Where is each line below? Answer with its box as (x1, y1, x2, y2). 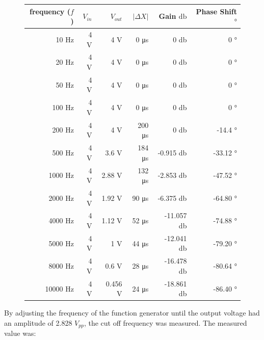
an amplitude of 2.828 (4, 318, 72, 328)
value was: (4, 328, 36, 338)
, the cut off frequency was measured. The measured (84, 318, 247, 328)
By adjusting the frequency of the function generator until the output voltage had (4, 307, 260, 318)
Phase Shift (196, 6, 237, 16)
